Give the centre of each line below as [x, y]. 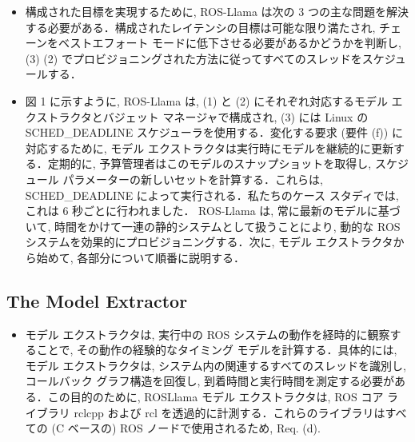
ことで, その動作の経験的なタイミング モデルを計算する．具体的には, [217, 350]
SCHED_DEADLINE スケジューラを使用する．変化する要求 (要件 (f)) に [214, 132]
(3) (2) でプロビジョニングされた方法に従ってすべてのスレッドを [194, 58]
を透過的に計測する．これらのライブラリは [273, 412]
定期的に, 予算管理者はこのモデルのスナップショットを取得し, [209, 163]
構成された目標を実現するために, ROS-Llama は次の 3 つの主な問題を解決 [217, 11]
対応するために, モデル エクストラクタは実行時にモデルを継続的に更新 [209, 147]
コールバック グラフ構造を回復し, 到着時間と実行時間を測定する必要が [210, 381]
